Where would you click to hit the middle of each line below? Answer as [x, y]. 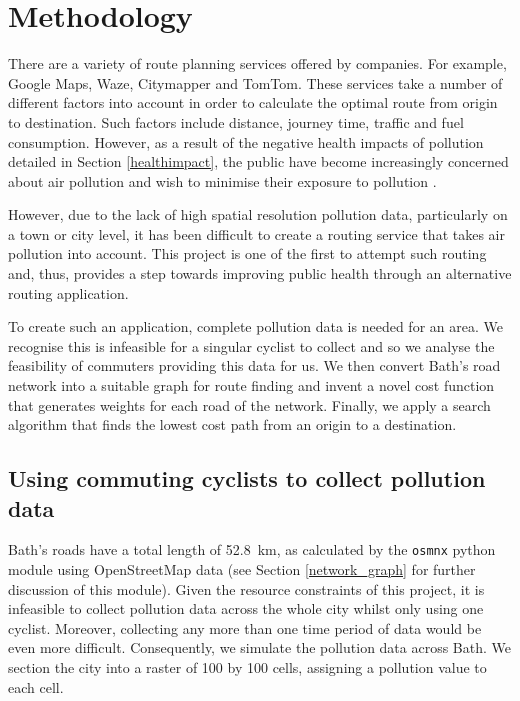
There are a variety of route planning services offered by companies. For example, [257, 63]
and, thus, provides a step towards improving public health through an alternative [260, 273]
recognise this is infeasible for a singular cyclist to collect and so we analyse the [251, 345]
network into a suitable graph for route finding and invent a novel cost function [251, 385]
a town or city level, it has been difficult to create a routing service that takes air [256, 233]
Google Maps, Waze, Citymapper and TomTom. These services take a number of [255, 82]
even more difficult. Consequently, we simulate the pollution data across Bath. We [260, 647]
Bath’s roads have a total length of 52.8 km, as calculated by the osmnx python [252, 549]
